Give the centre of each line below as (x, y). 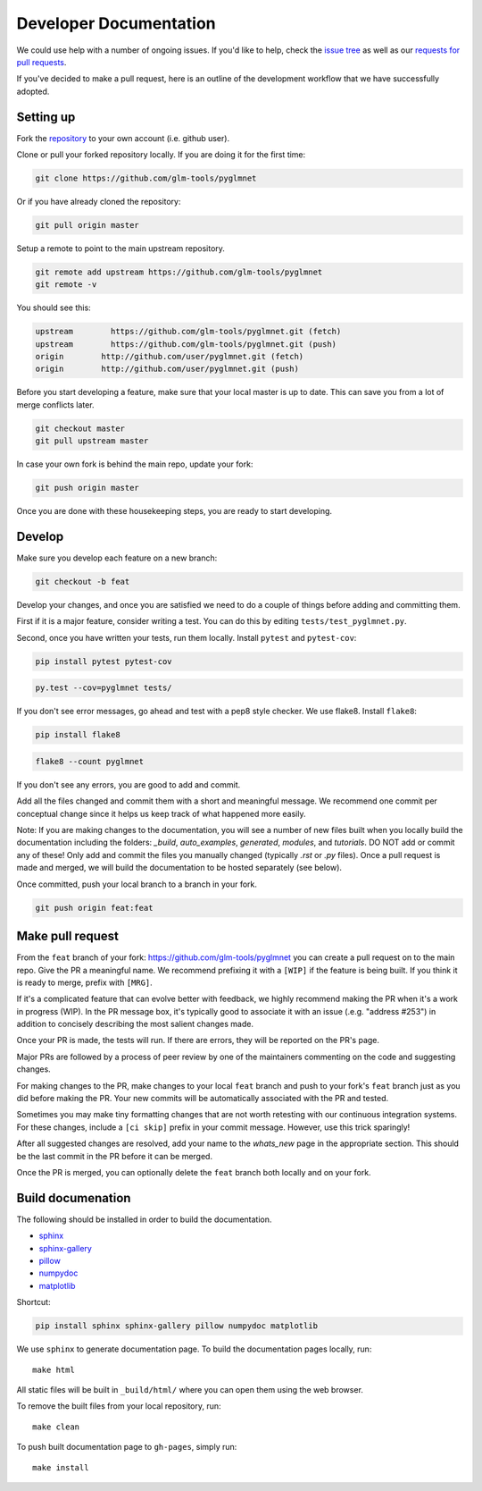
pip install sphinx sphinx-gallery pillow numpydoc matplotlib (177, 1326)
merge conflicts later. (55, 404)
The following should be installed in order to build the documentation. (144, 1219)
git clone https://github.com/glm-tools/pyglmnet (146, 178)
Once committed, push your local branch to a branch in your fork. (137, 884)
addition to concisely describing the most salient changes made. (135, 1024)
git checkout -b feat (83, 582)
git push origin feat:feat (94, 908)
